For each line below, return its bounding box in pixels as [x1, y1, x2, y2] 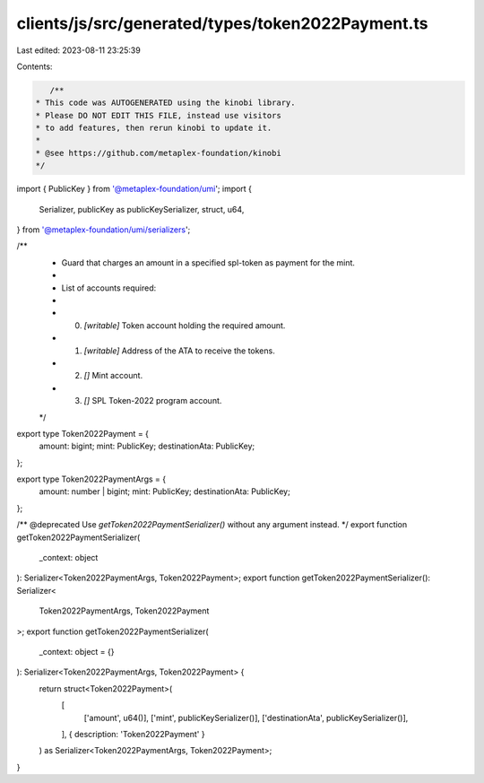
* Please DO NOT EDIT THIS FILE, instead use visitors [35, 110, 281, 120]
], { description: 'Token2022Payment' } [61, 728, 205, 739]
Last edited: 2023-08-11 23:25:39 [16, 45, 141, 56]
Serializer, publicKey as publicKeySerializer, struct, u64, [39, 204, 245, 214]
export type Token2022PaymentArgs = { [16, 474, 166, 484]
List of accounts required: [61, 283, 157, 293]
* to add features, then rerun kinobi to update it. [35, 123, 272, 134]
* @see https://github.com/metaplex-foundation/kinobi [35, 148, 281, 158]
